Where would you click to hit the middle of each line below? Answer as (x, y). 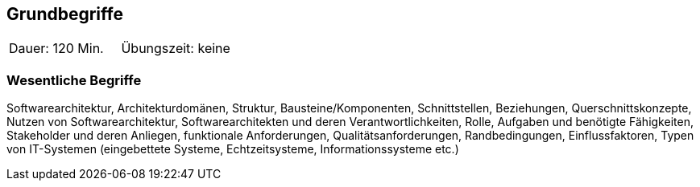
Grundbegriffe (65, 14)
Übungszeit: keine (176, 49)
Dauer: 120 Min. (56, 49)
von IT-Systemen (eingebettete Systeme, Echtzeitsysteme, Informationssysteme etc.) (233, 149)
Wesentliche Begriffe (74, 80)
